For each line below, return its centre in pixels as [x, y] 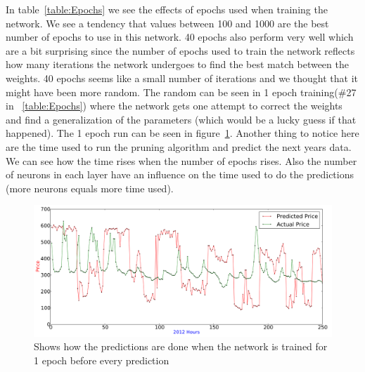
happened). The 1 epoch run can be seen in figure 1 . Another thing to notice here [182, 133]
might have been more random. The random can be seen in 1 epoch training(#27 [181, 92]
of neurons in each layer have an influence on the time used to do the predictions [180, 174]
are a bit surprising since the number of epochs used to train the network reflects [180, 50]
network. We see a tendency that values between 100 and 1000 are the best [167, 23]
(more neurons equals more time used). [90, 188]
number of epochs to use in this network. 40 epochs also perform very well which [180, 37]
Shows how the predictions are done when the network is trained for [181, 346]
